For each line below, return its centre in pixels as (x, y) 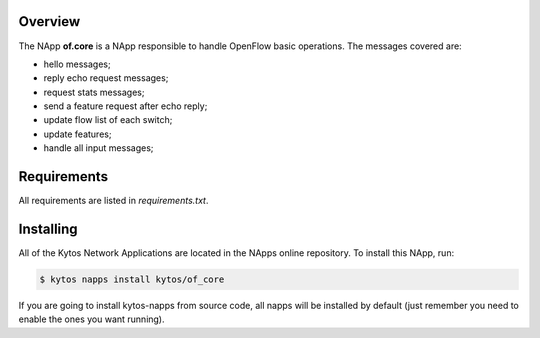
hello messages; (77, 64)
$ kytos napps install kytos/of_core (132, 279)
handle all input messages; (98, 148)
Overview (49, 21)
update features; (77, 134)
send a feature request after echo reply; (125, 106)
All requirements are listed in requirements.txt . (113, 201)
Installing (48, 228)
